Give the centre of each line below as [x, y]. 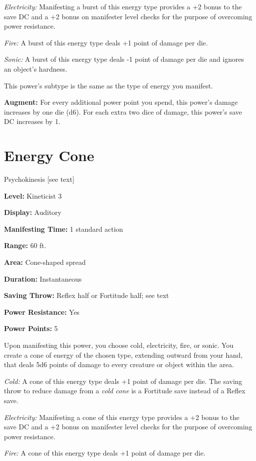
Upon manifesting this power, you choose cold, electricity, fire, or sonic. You [119, 345]
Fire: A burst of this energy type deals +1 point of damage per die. [106, 42]
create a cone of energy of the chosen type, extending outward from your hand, [123, 355]
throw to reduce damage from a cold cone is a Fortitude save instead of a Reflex [125, 391]
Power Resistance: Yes [42, 312]
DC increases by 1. [32, 121]
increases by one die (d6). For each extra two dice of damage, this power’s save [123, 111]
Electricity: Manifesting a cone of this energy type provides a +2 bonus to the [122, 417]
